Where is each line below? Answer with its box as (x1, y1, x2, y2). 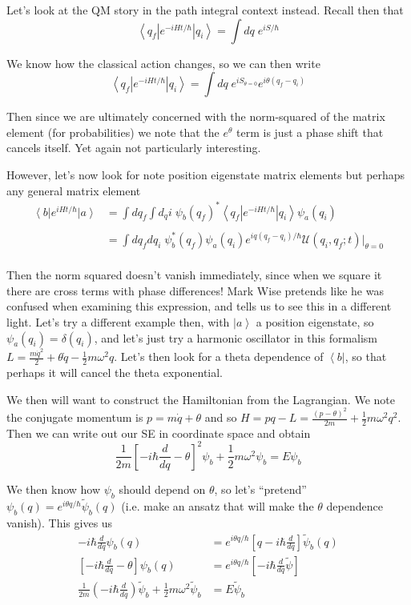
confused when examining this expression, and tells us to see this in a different (6, 298, 392, 315)
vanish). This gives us (6, 514, 113, 531)
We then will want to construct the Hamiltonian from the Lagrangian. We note (6, 391, 395, 407)
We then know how (6, 480, 101, 497)
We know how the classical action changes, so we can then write (6, 54, 320, 71)
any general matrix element (6, 182, 141, 198)
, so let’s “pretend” (214, 480, 307, 497)
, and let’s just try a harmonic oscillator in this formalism (94, 329, 378, 346)
